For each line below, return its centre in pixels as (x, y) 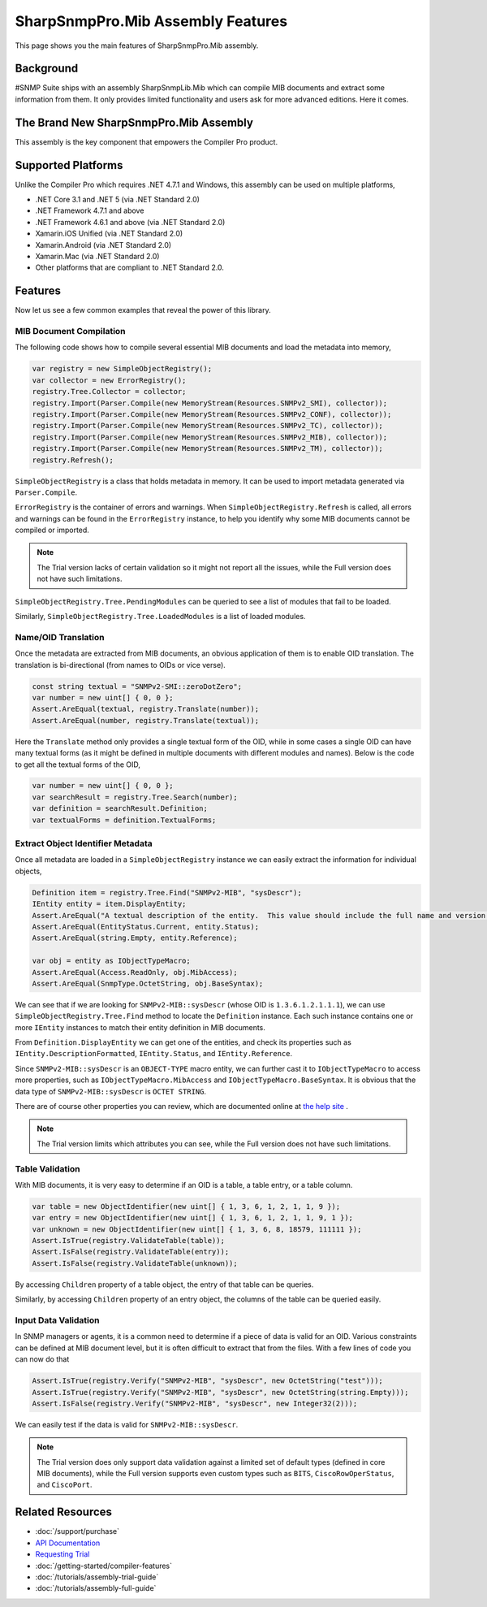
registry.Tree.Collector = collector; (109, 392)
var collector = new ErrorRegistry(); (109, 380)
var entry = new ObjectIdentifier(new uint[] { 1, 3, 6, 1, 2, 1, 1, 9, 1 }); (192, 1218)
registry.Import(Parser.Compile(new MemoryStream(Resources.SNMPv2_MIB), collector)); (210, 437)
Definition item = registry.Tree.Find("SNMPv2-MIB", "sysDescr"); (167, 892)
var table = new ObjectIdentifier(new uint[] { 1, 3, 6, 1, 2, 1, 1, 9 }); (186, 1206)
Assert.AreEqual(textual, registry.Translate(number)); (146, 709)
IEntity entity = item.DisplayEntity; (109, 904)
